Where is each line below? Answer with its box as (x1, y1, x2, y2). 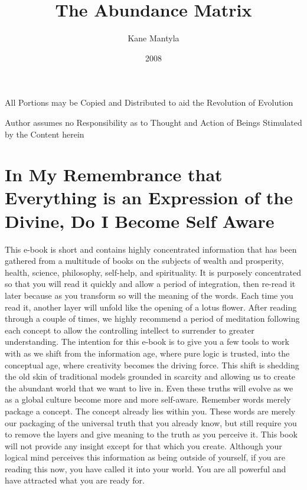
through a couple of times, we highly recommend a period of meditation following (5, 312, 300, 325)
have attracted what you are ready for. (5, 474, 145, 486)
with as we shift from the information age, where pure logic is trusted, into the (5, 347, 290, 359)
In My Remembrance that (5, 162, 223, 187)
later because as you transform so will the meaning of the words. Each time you (5, 289, 293, 301)
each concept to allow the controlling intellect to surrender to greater (5, 324, 254, 336)
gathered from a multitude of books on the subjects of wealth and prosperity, (5, 254, 284, 267)
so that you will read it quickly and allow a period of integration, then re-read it (5, 277, 296, 290)
